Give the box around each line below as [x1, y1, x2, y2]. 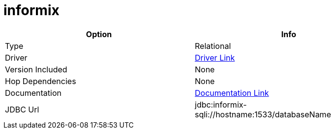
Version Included [5, 64, 67, 74]
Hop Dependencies [5, 76, 76, 86]
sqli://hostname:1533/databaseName [195, 109, 331, 119]
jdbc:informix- [195, 99, 247, 110]
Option [86, 29, 112, 39]
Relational [195, 41, 231, 51]
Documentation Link [195, 88, 269, 98]
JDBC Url [5, 104, 39, 114]
